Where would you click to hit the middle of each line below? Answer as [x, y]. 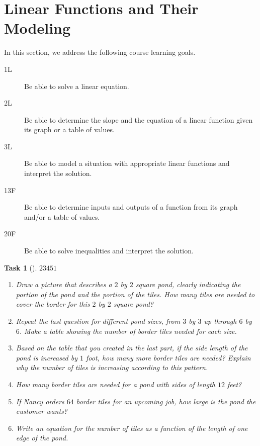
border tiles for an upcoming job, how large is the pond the [166, 401]
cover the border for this [53, 304]
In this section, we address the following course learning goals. [100, 52]
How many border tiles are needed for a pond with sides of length [115, 384]
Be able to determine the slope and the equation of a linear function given [139, 119]
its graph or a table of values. [69, 129]
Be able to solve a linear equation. [77, 86]
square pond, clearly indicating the [188, 284]
